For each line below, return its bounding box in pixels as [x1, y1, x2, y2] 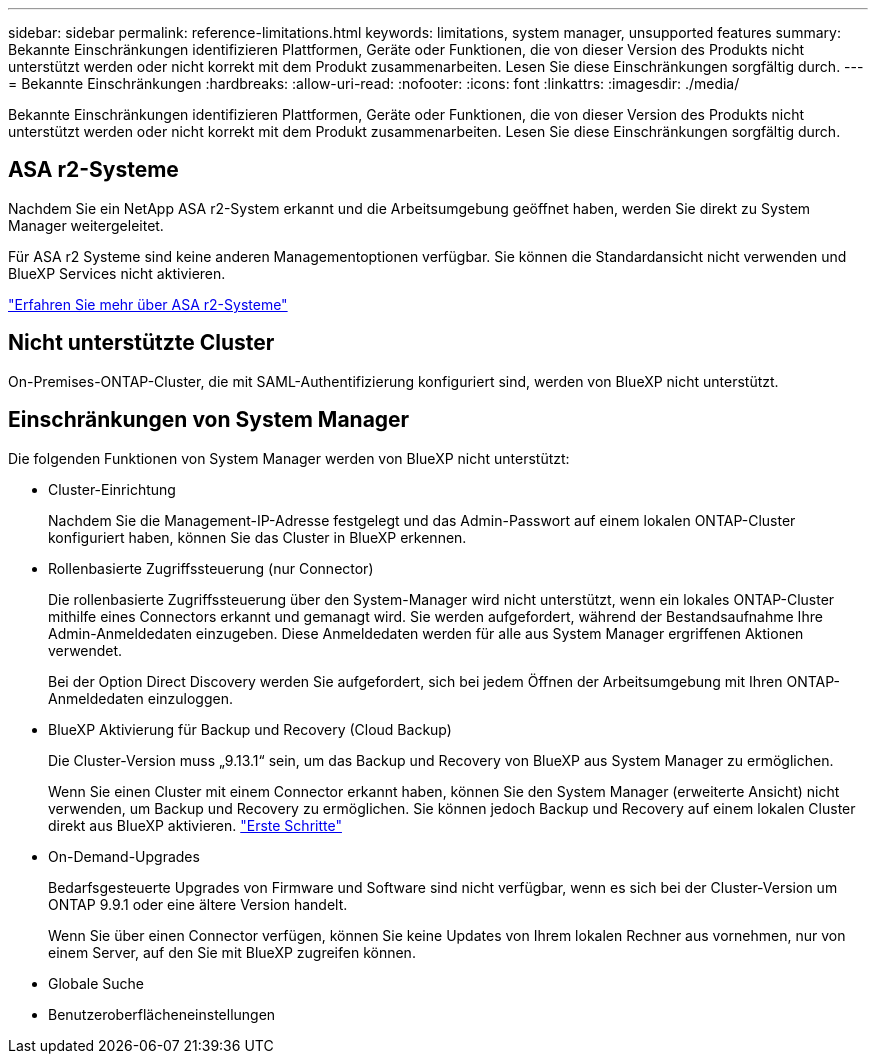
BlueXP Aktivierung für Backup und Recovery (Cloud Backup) [48, 720, 452, 738]
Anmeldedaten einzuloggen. [48, 689, 233, 707]
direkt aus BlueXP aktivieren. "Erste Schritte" [48, 816, 342, 834]
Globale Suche [48, 974, 144, 992]
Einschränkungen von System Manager [8, 407, 410, 433]
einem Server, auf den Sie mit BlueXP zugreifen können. [48, 943, 416, 961]
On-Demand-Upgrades [48, 847, 200, 865]
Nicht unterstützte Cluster [8, 330, 275, 356]
